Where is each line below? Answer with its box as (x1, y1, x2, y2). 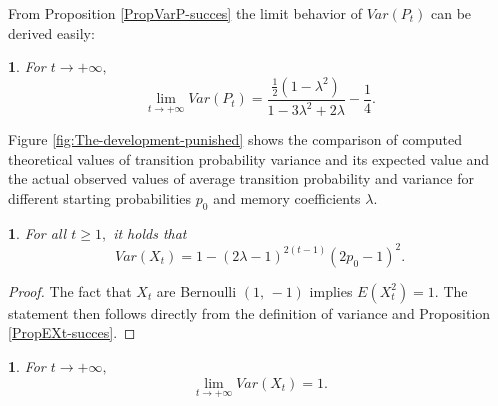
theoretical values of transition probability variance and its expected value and (8, 148, 490, 169)
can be (431, 3, 472, 23)
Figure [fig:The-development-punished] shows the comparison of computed (8, 129, 463, 150)
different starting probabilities (8, 187, 192, 208)
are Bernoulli (156, 280, 237, 301)
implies (309, 280, 353, 301)
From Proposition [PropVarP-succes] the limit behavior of (8, 3, 362, 23)
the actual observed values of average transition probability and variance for (8, 168, 474, 189)
